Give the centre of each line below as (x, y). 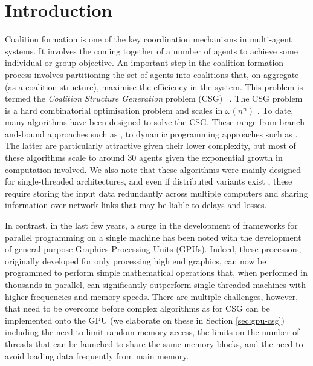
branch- (293, 122)
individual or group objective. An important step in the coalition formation (144, 63)
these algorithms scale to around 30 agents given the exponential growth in (144, 158)
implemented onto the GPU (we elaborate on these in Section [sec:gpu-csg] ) (145, 320)
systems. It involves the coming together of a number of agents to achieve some (152, 51)
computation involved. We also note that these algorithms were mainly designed (153, 169)
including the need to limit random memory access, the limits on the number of (152, 332)
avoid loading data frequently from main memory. (97, 355)
